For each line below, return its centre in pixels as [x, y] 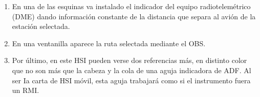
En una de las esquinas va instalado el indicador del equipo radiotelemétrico [131, 6]
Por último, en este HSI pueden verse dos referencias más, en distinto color [129, 60]
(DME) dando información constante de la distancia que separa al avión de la [134, 16]
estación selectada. [41, 26]
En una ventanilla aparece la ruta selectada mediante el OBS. [109, 43]
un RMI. [26, 90]
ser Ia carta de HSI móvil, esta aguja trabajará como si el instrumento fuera [131, 80]
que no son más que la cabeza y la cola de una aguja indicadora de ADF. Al [132, 70]
